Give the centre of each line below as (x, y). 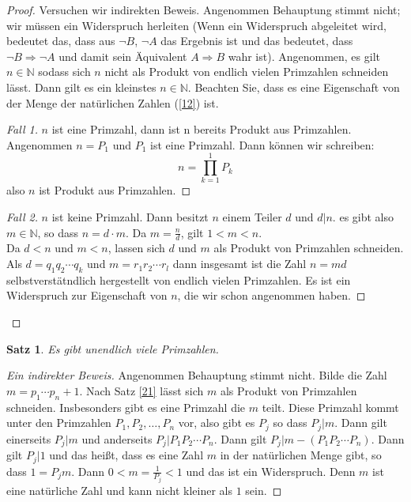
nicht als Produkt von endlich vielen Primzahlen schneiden (247, 72)
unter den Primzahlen (59, 423)
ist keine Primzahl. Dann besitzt (130, 217)
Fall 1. (22, 129)
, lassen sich (136, 248)
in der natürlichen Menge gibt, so (301, 455)
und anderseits (117, 438)
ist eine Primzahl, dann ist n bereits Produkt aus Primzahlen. (202, 129)
